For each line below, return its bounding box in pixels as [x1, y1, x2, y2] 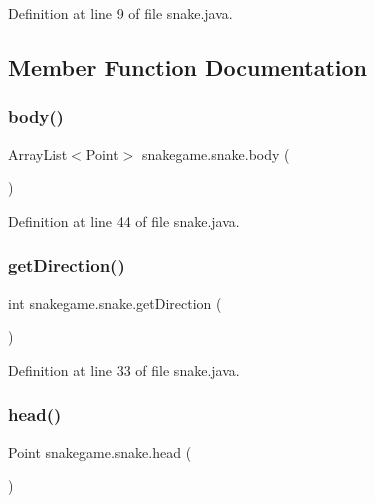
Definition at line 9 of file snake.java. [8, 3, 233, 23]
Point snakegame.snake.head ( [8, 441, 192, 462]
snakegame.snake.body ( [141, 143, 290, 164]
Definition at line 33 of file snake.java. [8, 359, 240, 380]
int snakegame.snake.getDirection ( [8, 292, 222, 313]
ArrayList [8, 143, 68, 164]
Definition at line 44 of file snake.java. [8, 210, 240, 231]
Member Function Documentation [8, 51, 368, 82]
